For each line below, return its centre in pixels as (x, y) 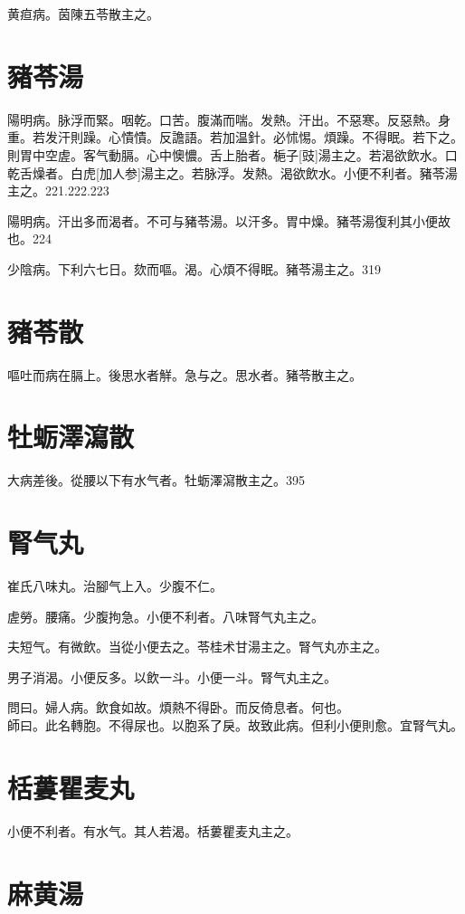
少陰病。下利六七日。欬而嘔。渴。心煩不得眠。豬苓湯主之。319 (194, 268)
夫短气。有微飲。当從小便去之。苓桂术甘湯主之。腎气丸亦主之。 (197, 647)
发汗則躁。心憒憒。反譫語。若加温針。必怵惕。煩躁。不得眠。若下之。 (254, 137)
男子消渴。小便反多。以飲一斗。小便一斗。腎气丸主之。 (172, 676)
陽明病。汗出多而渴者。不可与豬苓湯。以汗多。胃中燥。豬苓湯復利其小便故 (229, 220)
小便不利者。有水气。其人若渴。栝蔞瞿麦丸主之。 (153, 830)
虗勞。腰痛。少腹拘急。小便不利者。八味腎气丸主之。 (166, 616)
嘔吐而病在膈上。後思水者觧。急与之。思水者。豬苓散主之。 (185, 374)
